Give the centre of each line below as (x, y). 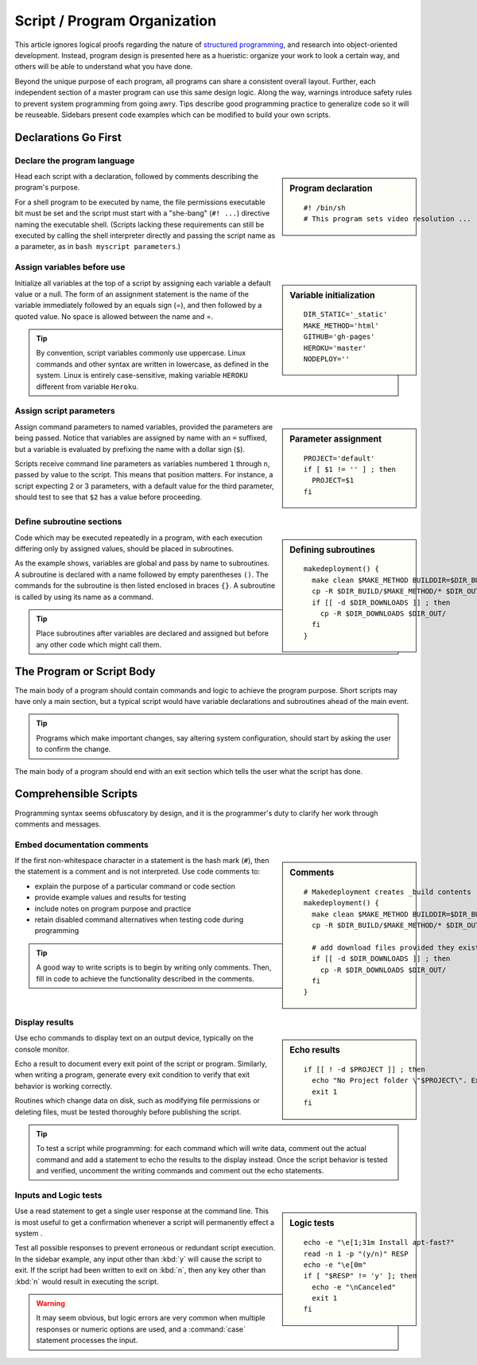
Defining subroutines (332, 550)
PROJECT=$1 (333, 480)
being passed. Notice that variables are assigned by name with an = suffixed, (141, 438)
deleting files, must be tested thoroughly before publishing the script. (128, 1112)
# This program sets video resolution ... (388, 219)
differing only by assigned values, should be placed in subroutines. (124, 548)
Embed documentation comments (81, 845)
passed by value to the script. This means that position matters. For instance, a (144, 475)
